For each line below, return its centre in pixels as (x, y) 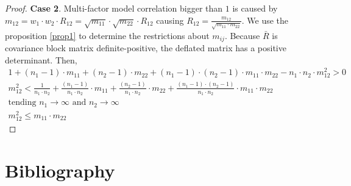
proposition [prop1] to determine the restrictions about (107, 35)
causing (170, 20)
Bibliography (60, 170)
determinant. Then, (41, 59)
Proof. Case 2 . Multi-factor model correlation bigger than (114, 8)
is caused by (255, 8)
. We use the (265, 20)
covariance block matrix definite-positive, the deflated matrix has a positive (146, 48)
